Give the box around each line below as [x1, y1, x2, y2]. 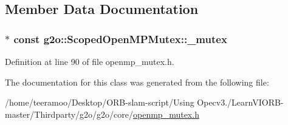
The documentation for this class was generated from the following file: [5, 75, 269, 88]
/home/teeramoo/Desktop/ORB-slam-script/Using [5, 96, 194, 109]
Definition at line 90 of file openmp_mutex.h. [5, 55, 174, 67]
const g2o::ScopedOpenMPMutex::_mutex [13, 31, 227, 46]
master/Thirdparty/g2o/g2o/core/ [5, 107, 134, 120]
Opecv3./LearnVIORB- [197, 96, 284, 109]
